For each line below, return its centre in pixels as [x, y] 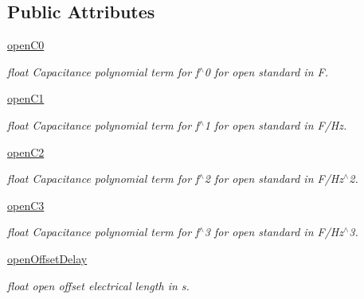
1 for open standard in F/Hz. [276, 124]
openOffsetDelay [47, 258]
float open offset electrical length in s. [98, 285]
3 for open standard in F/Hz [274, 232]
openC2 [26, 151]
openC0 [26, 45]
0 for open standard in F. [266, 71]
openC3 [26, 205]
